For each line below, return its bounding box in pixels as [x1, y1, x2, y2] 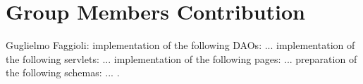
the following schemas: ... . [6, 65, 120, 80]
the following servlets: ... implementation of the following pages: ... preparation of [6, 51, 357, 66]
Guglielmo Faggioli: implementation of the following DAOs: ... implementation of [6, 38, 355, 52]
